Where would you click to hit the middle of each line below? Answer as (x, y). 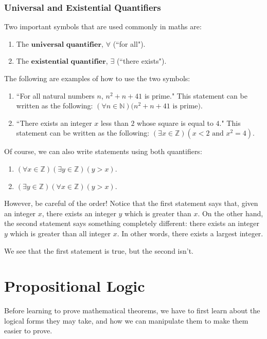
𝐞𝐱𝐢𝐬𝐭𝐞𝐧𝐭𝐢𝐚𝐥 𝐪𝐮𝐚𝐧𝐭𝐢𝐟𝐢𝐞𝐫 (68, 62)
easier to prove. (28, 331)
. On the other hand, (230, 213)
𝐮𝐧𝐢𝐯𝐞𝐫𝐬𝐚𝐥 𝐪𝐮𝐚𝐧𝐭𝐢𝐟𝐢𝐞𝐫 (66, 44)
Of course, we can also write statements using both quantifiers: (103, 151)
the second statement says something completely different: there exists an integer (132, 223)
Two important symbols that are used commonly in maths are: (103, 26)
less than (114, 123)
